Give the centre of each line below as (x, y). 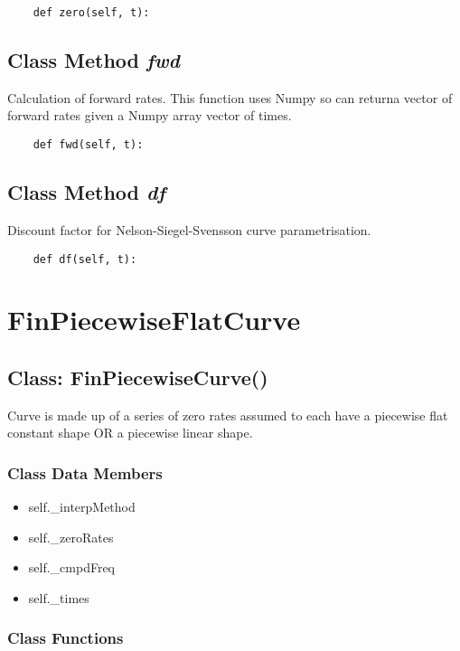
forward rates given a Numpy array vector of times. (150, 115)
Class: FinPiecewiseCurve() (138, 377)
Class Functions (66, 638)
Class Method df (86, 192)
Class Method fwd (94, 60)
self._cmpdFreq (72, 567)
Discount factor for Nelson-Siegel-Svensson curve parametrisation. (189, 229)
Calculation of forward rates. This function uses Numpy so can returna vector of (230, 97)
